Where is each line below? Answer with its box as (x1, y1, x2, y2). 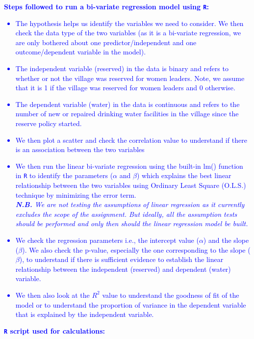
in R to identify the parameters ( (15, 170, 113, 181)
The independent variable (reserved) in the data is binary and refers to (15, 63, 229, 74)
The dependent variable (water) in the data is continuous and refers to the (15, 99, 240, 109)
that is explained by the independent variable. (15, 309, 154, 319)
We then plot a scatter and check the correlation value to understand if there (15, 134, 247, 145)
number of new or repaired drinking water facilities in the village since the (15, 108, 239, 119)
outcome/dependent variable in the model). (15, 47, 146, 57)
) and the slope (203, 235, 249, 245)
